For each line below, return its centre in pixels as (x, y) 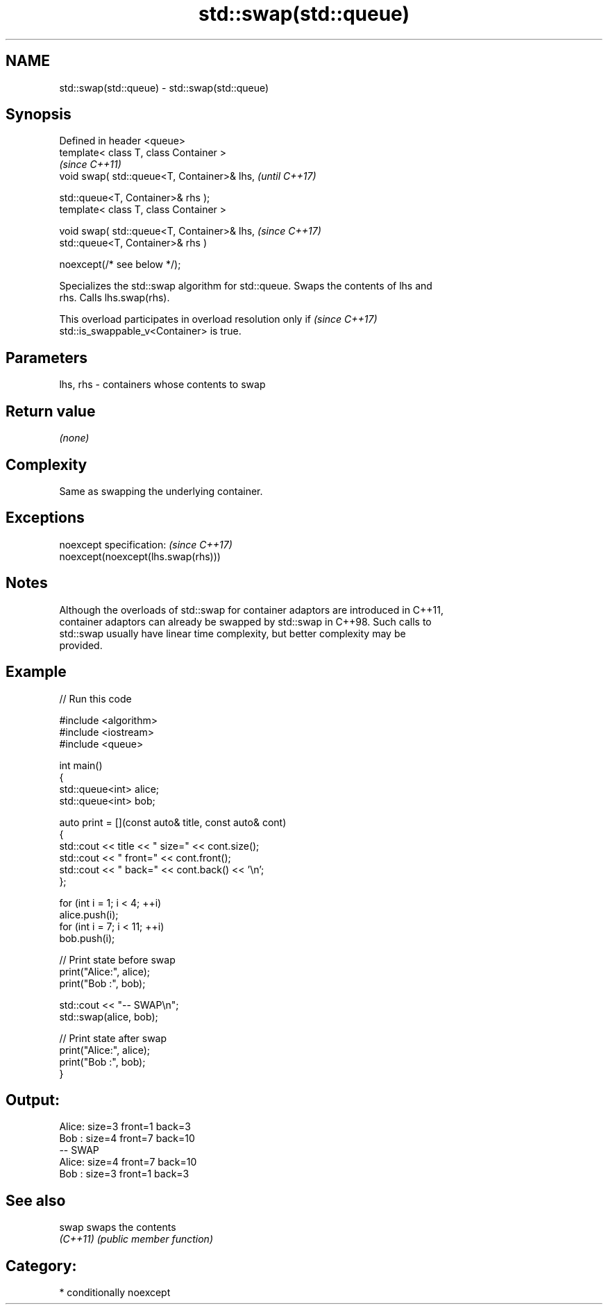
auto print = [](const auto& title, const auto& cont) (173, 822)
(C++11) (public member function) (136, 1239)
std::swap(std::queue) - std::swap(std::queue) (164, 87)
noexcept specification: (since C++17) (146, 544)
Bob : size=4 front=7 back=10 (127, 1139)
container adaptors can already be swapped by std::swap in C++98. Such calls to (245, 621)
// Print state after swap (113, 1038)
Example (36, 672)
